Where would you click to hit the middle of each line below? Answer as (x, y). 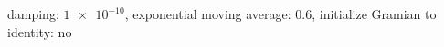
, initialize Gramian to (374, 14)
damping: (33, 14)
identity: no (40, 31)
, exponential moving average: (208, 14)
